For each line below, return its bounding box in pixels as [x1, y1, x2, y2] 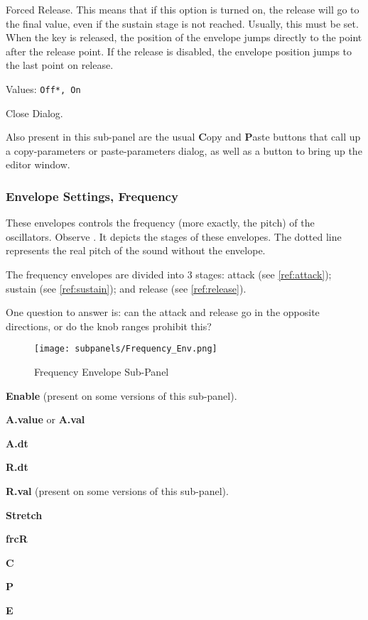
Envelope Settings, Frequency [6, 187, 178, 205]
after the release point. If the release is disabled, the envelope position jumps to [6, 43, 352, 58]
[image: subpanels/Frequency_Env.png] [34, 344, 217, 354]
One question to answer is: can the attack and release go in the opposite [6, 305, 320, 320]
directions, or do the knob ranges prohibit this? [6, 318, 212, 333]
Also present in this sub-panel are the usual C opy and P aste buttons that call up [6, 129, 361, 144]
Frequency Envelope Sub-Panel [34, 364, 169, 379]
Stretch [6, 507, 43, 522]
